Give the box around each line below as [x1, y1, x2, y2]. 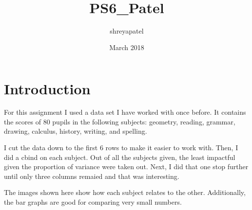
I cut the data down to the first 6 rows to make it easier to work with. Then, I [4, 142, 238, 153]
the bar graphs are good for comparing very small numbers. [4, 197, 182, 207]
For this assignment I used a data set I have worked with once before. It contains [4, 107, 246, 117]
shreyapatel [110, 26, 144, 36]
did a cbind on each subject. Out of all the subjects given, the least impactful [4, 152, 235, 162]
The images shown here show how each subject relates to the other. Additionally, [4, 187, 246, 197]
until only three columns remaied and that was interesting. [4, 171, 179, 181]
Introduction [4, 79, 91, 99]
